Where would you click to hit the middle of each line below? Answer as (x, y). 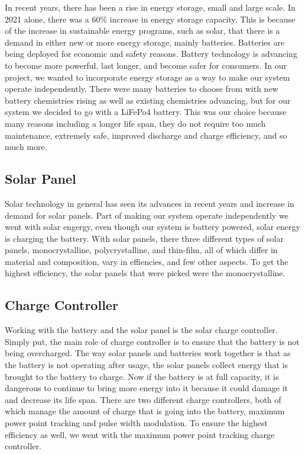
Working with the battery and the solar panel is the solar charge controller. (141, 330)
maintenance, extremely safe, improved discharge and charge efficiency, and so (146, 135)
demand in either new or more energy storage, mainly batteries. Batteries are (145, 42)
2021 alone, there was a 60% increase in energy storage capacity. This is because (150, 19)
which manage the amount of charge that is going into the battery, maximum (145, 411)
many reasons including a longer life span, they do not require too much (135, 123)
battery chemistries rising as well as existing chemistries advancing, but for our (148, 100)
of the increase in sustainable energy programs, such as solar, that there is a (142, 31)
